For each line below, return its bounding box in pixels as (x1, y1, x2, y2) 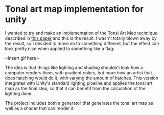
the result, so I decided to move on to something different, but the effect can (5, 40, 159, 46)
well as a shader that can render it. (5, 105, 75, 111)
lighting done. (5, 91, 33, 96)
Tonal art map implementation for (5, 3, 144, 15)
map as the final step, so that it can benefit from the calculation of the (5, 85, 146, 91)
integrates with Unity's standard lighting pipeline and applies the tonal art (5, 80, 153, 86)
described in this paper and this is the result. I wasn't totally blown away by (5, 35, 157, 41)
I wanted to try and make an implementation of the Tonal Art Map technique (5, 30, 158, 36)
